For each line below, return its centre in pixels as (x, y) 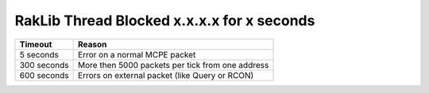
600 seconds (44, 75)
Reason (93, 44)
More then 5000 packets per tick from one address (174, 65)
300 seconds (44, 65)
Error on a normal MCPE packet (137, 54)
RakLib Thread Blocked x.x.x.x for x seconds (165, 20)
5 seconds (39, 54)
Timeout (36, 44)
